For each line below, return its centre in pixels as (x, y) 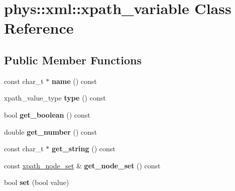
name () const (74, 81)
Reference (39, 28)
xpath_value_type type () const (55, 98)
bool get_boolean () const (47, 114)
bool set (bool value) (37, 182)
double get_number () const (50, 131)
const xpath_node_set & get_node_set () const (82, 165)
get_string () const (84, 149)
